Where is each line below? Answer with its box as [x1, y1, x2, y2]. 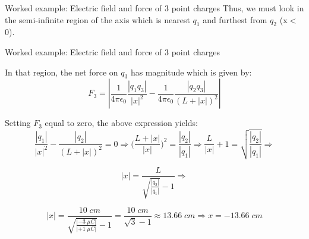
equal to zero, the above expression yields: [45, 117, 198, 129]
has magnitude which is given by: [130, 65, 252, 78]
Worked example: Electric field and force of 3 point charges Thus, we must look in [5, 2, 304, 14]
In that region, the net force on [5, 65, 118, 78]
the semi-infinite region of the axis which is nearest [5, 13, 190, 26]
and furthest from [203, 13, 267, 26]
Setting [5, 117, 31, 129]
